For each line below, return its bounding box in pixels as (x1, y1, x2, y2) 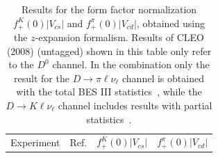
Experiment (10, 134, 60, 149)
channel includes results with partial (58, 98, 212, 113)
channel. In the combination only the (52, 57, 210, 72)
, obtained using (136, 15, 205, 30)
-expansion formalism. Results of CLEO (35, 30, 204, 45)
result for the (14, 70, 69, 85)
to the (8, 57, 34, 72)
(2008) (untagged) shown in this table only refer (6, 43, 212, 58)
